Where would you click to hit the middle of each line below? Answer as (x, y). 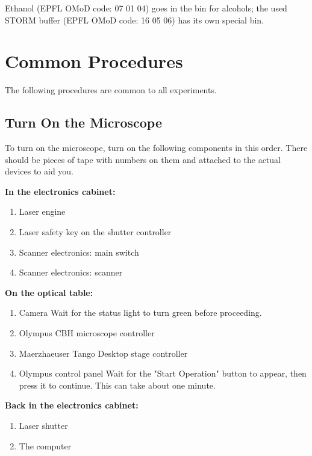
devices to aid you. (39, 171)
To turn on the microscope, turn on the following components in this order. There (156, 148)
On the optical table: (49, 292)
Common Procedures (94, 61)
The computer (45, 445)
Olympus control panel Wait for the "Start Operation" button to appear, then (163, 373)
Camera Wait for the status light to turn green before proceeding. (140, 313)
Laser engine (42, 211)
